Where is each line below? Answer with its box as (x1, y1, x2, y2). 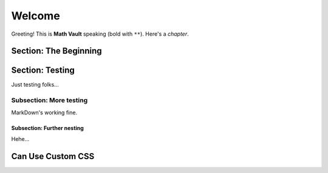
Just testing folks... (11, 81, 59, 88)
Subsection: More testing (11, 96, 88, 105)
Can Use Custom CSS (11, 151, 95, 162)
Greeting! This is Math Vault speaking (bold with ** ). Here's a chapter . (11, 30, 189, 38)
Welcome (11, 9, 60, 22)
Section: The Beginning (11, 46, 103, 56)
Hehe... (11, 135, 30, 142)
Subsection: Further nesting (11, 124, 84, 131)
